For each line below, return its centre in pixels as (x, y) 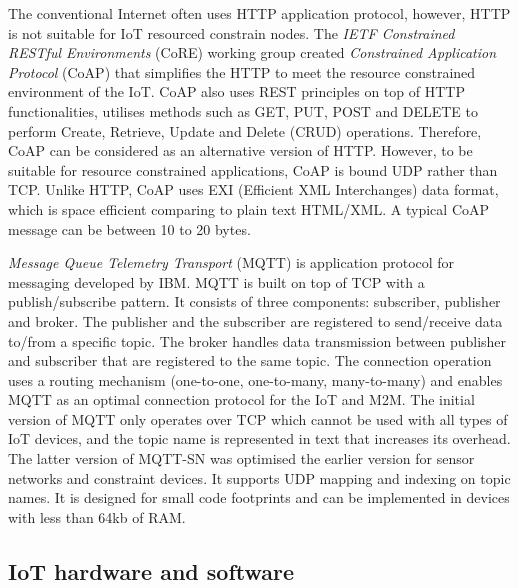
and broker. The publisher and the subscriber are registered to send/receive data (255, 320)
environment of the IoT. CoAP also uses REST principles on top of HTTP (236, 91)
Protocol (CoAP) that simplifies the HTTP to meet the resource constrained (242, 71)
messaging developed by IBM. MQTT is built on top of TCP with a (216, 281)
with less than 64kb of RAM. (97, 516)
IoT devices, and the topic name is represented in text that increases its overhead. (259, 438)
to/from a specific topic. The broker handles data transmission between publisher (257, 340)
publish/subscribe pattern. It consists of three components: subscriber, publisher (254, 301)
